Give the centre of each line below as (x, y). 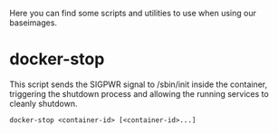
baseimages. (33, 23)
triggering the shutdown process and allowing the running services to (139, 93)
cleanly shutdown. (43, 103)
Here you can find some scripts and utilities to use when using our (133, 13)
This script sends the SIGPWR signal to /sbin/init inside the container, (139, 84)
